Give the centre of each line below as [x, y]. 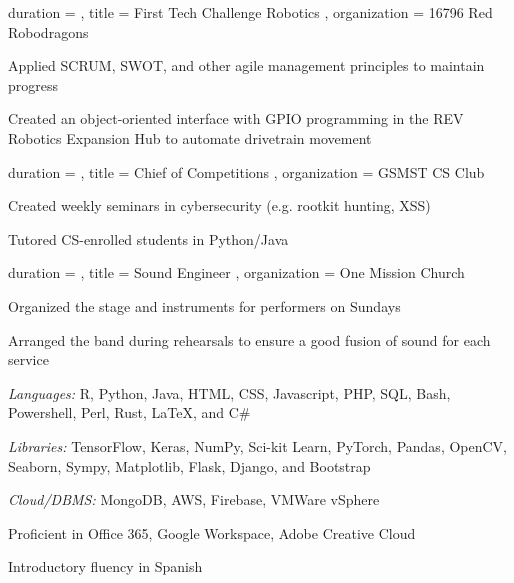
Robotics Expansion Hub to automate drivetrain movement [190, 137]
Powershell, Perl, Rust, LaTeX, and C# [129, 412]
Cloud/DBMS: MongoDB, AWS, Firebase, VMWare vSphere [194, 499]
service [28, 359]
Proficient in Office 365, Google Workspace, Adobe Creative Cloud [212, 532]
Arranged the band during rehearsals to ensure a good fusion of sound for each [249, 339]
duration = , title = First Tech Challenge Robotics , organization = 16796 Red [250, 12]
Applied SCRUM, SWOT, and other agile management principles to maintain [246, 65]
